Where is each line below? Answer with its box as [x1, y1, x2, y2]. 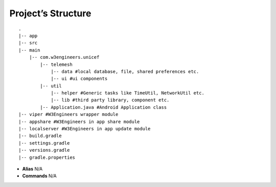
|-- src [18, 40, 38, 46]
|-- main [18, 47, 40, 53]
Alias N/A [22, 166, 43, 172]
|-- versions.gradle [18, 147, 70, 153]
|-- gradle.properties [18, 154, 76, 160]
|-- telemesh [40, 61, 73, 67]
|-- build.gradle [18, 133, 62, 139]
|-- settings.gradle [18, 140, 70, 146]
